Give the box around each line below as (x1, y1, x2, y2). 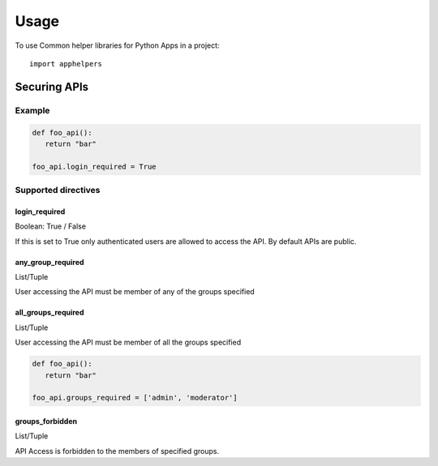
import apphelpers (29, 59, 103, 68)
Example (15, 105, 50, 116)
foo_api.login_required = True (32, 162, 157, 171)
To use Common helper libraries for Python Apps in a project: (15, 41, 220, 50)
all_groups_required (15, 308, 84, 318)
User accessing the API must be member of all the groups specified (15, 337, 242, 348)
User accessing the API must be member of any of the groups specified (15, 287, 255, 297)
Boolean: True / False (15, 221, 87, 231)
